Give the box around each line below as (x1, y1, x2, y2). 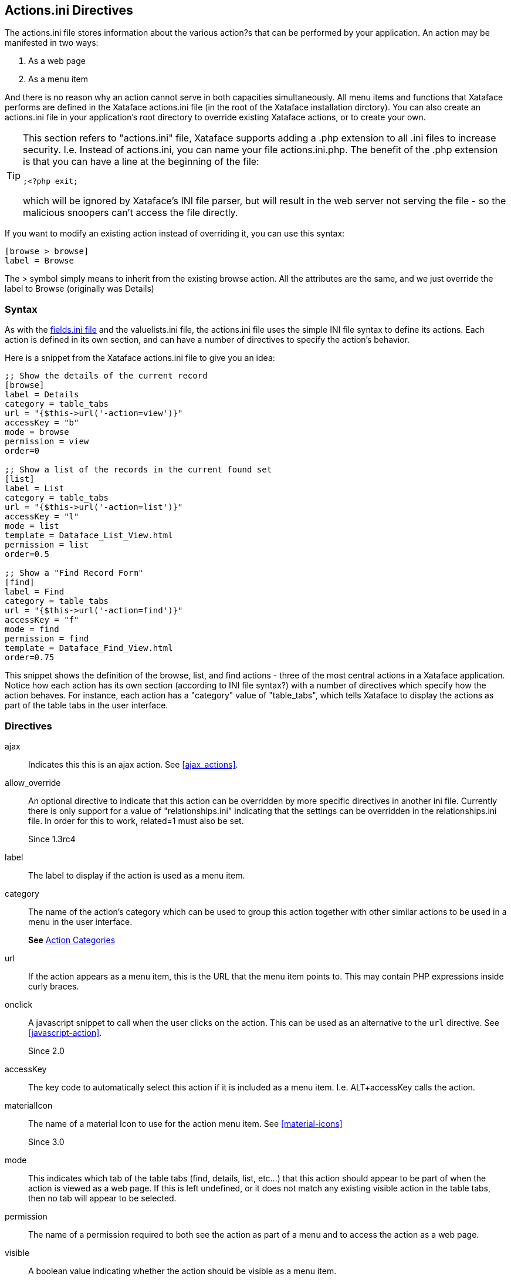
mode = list (5, 521, 59, 531)
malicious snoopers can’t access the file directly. (23, 207, 238, 219)
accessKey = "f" (5, 615, 79, 625)
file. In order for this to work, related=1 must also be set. (28, 815, 244, 826)
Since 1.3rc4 (28, 833, 76, 844)
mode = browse (5, 427, 69, 437)
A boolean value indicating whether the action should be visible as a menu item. (28, 1265, 337, 1276)
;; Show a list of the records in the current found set (5, 465, 272, 475)
